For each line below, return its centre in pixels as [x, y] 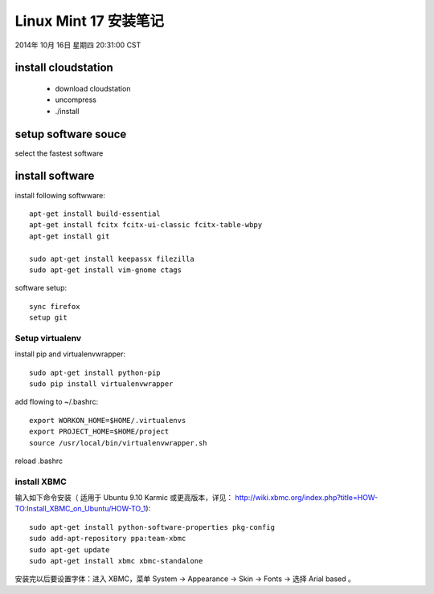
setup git [48, 318]
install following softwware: [60, 195]
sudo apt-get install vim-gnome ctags [106, 270]
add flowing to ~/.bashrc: [57, 402]
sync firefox [55, 306]
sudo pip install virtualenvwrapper [101, 384]
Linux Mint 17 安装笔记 [90, 21]
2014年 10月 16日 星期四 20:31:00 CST [78, 45]
